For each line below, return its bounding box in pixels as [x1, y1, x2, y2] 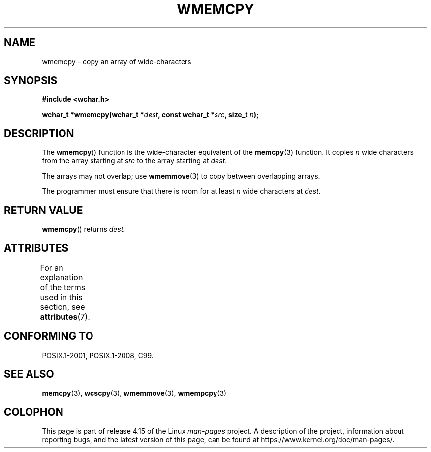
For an [40, 262, 63, 272]
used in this [40, 292, 83, 302]
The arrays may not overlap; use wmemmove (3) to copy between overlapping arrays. [42, 172, 320, 181]
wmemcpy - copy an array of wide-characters [42, 57, 191, 66]
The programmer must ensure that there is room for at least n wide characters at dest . [42, 187, 321, 196]
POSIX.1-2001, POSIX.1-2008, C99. [42, 351, 154, 360]
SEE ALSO [4, 368, 54, 381]
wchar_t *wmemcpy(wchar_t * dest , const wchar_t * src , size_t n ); [42, 110, 259, 119]
